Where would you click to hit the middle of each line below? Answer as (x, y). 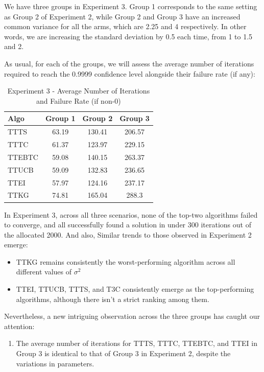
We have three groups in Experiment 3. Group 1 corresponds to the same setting (131, 6)
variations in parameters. (55, 363)
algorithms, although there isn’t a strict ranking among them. (113, 299)
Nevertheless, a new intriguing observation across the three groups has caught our (132, 316)
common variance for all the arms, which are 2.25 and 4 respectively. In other (125, 26)
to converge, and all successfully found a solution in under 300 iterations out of (128, 225)
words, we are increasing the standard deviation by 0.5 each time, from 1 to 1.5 (128, 36)
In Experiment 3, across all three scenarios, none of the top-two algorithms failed (131, 214)
